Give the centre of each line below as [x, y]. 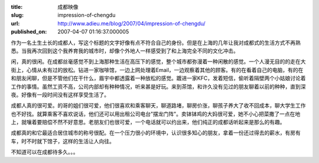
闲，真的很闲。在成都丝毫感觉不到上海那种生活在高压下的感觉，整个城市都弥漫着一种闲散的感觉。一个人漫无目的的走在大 [158, 61]
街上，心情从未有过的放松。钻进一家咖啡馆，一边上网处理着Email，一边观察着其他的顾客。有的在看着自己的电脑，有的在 [157, 70]
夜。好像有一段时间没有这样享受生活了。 [60, 94]
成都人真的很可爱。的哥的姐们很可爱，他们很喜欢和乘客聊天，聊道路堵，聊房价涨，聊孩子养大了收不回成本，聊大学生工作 [158, 106]
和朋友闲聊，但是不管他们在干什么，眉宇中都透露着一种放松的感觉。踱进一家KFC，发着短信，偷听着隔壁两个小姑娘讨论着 [158, 78]
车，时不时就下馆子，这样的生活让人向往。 [63, 141]
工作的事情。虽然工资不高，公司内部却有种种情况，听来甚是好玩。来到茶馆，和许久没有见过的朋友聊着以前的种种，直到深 [158, 86]
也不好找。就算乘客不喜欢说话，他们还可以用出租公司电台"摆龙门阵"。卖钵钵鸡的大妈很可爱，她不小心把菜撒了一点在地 [156, 114]
